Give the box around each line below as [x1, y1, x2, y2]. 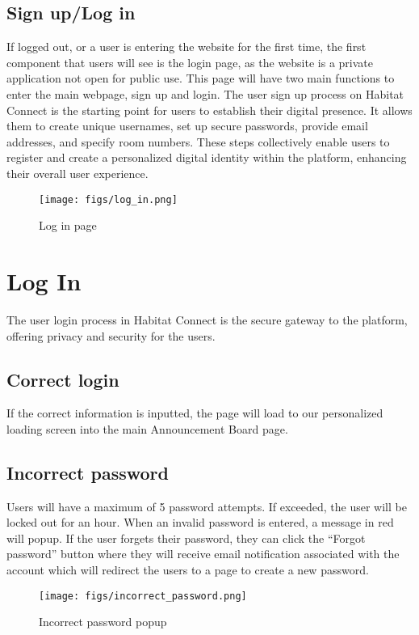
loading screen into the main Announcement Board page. [6, 420, 288, 437]
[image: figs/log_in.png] [39, 193, 178, 205]
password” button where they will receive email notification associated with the [6, 545, 400, 562]
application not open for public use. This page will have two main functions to [6, 70, 395, 87]
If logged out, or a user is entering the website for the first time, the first [6, 38, 367, 55]
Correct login [6, 366, 119, 392]
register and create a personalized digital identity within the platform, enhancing [6, 149, 407, 166]
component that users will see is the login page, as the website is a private [6, 53, 373, 70]
